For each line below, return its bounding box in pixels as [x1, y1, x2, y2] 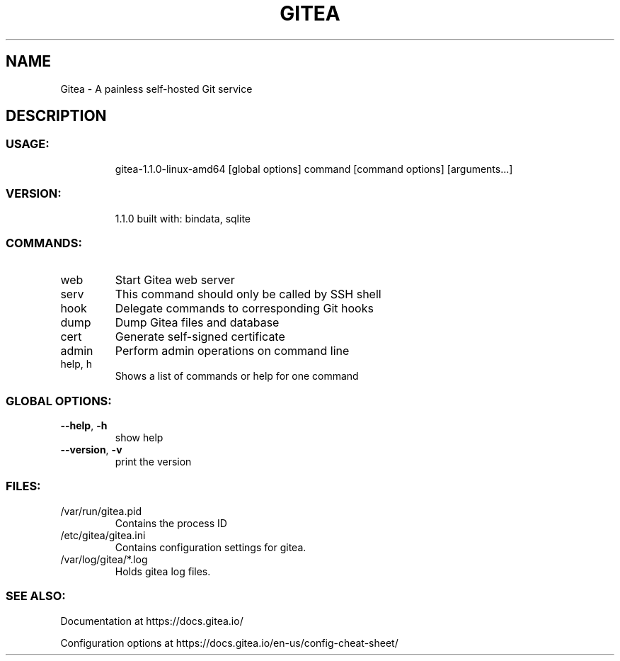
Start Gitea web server [115, 273, 235, 288]
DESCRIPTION [6, 107, 107, 125]
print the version [115, 456, 192, 468]
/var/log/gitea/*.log [60, 553, 148, 565]
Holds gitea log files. [115, 565, 211, 577]
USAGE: [6, 137, 50, 152]
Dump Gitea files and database [115, 315, 280, 330]
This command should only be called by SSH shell [115, 287, 381, 302]
